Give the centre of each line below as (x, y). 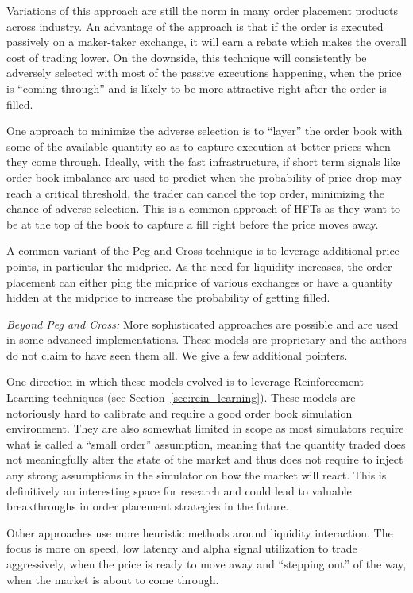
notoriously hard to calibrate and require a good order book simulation (179, 412)
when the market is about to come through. (113, 579)
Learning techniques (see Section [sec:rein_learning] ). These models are (181, 397)
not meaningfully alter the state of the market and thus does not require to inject (205, 459)
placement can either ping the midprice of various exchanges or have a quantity (200, 281)
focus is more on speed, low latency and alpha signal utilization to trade (182, 548)
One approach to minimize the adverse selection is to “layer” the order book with (205, 131)
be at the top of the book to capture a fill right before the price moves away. (193, 223)
